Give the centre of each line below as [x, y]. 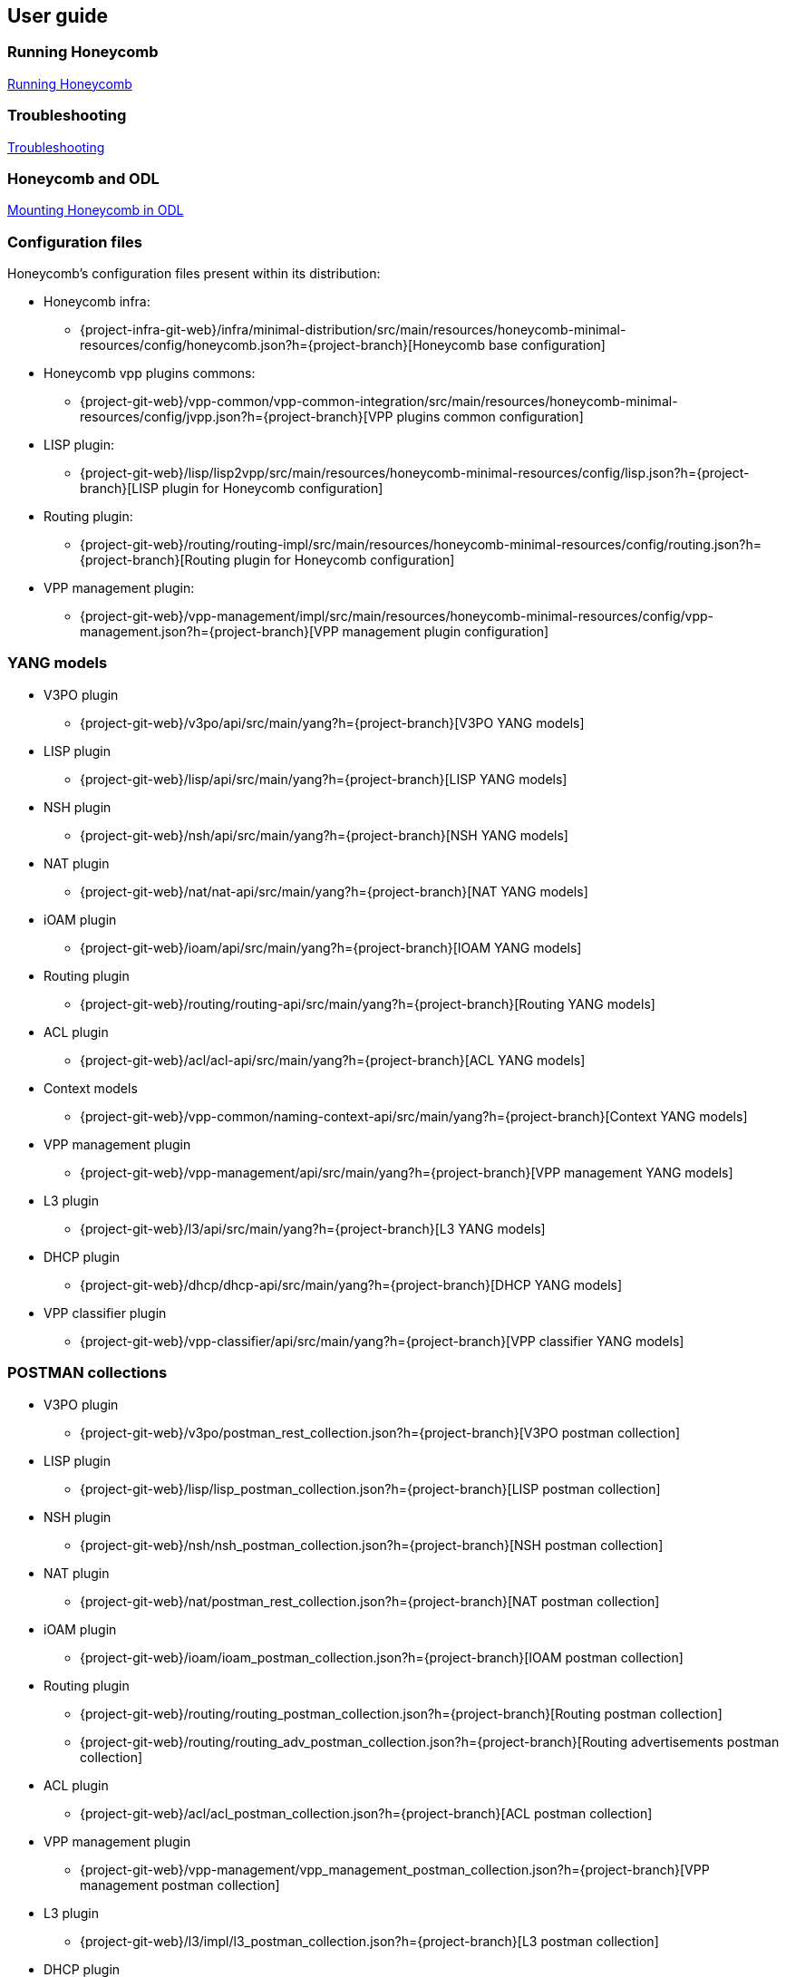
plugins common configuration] [490, 417]
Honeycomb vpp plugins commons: [150, 373]
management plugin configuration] [446, 632]
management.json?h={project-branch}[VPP [209, 632]
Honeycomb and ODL [83, 178]
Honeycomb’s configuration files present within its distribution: [194, 274]
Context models [91, 1088]
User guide [58, 16]
